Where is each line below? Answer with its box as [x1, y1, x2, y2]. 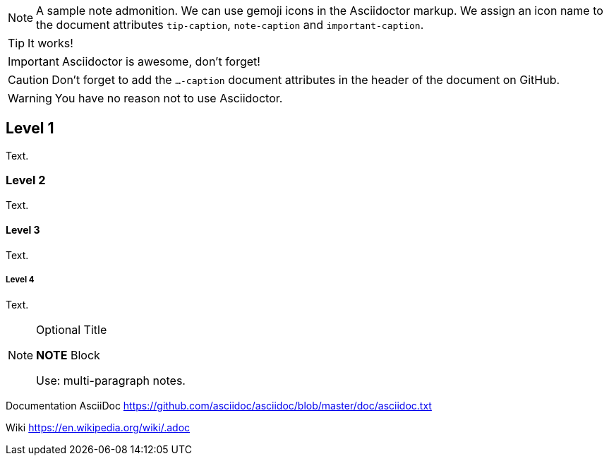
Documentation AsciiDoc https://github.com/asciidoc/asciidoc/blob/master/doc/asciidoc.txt [6, 399, 432, 412]
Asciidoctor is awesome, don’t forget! [61, 54, 260, 68]
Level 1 [6, 119, 54, 138]
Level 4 [6, 275, 35, 285]
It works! [28, 36, 73, 50]
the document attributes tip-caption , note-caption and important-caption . [36, 18, 424, 32]
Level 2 [6, 173, 46, 188]
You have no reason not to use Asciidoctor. [54, 91, 283, 105]
